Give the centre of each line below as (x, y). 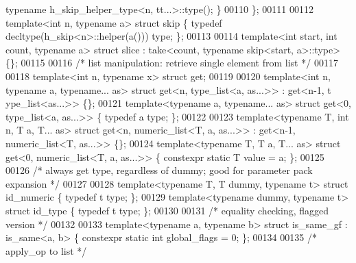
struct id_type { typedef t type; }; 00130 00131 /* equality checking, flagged (167, 210)
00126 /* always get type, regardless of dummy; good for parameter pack (159, 170)
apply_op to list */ (46, 250)
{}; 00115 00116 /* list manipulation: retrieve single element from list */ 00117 (172, 63)
